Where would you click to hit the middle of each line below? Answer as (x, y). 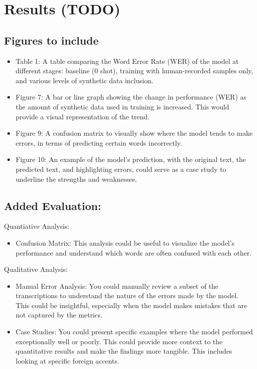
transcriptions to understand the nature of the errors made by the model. (127, 295)
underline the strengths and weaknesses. (76, 179)
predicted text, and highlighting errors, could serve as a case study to (121, 169)
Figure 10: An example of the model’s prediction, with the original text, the (131, 159)
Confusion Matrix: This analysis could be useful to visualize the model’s (125, 242)
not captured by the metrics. (59, 315)
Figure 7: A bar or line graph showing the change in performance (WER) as (131, 97)
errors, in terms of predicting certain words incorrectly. (99, 142)
